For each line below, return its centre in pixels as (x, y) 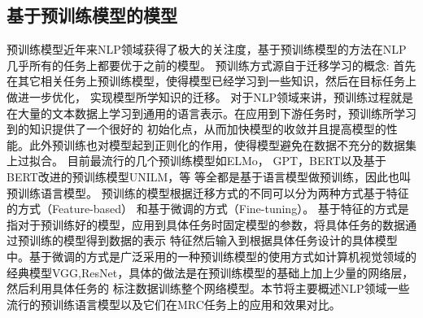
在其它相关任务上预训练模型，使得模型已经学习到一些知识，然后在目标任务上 (211, 81)
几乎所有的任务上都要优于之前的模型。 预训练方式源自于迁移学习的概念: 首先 (211, 65)
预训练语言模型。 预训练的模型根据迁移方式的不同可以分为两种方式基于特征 (208, 192)
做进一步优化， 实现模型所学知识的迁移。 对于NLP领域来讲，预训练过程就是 (210, 96)
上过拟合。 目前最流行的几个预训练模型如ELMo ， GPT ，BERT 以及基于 (196, 161)
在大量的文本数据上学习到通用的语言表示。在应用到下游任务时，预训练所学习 (211, 113)
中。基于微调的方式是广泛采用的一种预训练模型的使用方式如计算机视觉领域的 (211, 256)
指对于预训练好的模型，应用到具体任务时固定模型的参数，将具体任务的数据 (206, 224)
